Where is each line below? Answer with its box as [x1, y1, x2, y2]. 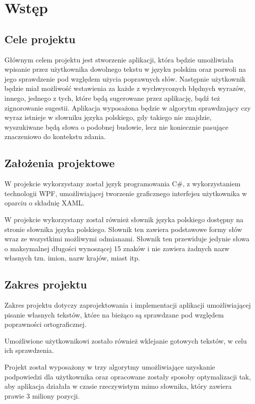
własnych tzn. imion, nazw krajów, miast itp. [4, 253, 140, 263]
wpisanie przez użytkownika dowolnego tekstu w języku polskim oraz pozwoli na [4, 64, 246, 74]
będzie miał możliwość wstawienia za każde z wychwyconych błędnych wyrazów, [4, 83, 246, 93]
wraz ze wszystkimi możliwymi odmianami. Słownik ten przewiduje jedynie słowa [4, 233, 250, 244]
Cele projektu [4, 31, 76, 46]
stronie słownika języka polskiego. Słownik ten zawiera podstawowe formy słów [4, 224, 242, 234]
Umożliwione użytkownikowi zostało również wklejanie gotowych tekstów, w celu [4, 335, 247, 346]
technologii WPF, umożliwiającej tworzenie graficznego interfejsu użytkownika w [4, 188, 247, 198]
